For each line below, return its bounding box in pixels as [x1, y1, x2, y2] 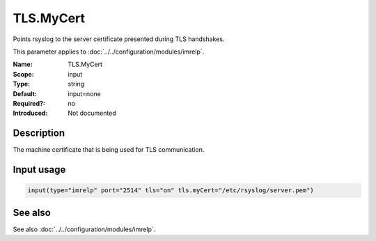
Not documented [68, 109, 116, 118]
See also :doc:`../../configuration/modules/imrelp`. [13, 225, 156, 233]
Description [13, 127, 65, 139]
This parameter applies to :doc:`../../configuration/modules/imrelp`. [13, 47, 205, 56]
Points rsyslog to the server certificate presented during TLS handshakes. [13, 35, 225, 43]
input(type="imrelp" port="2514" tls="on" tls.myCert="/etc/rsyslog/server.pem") [27, 187, 315, 194]
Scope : [13, 70, 34, 78]
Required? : [13, 99, 45, 107]
